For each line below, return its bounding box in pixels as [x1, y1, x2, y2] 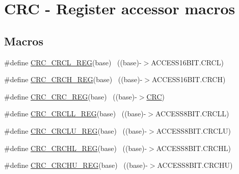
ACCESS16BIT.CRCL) [151, 57, 224, 67]
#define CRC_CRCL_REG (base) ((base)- [4, 57, 142, 67]
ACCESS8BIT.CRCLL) [155, 108, 229, 119]
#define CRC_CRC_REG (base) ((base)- [4, 91, 137, 102]
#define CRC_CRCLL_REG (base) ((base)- [4, 108, 146, 119]
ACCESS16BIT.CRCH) [151, 74, 226, 85]
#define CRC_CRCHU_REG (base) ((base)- [4, 160, 148, 170]
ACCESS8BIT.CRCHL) [156, 142, 231, 153]
